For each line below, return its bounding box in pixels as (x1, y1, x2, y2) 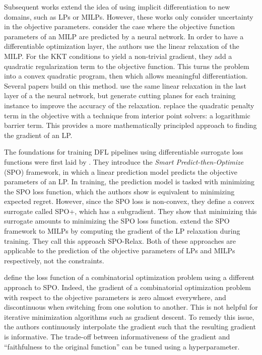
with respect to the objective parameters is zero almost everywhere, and (4, 292, 226, 302)
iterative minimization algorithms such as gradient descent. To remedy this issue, (4, 311, 254, 322)
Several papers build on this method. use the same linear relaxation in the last (4, 80, 246, 91)
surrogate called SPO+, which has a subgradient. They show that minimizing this (4, 205, 257, 216)
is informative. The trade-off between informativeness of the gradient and (4, 331, 230, 341)
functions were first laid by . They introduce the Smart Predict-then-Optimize (4, 156, 244, 167)
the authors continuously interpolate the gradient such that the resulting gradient (4, 321, 256, 332)
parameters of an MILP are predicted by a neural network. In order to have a (4, 31, 244, 41)
